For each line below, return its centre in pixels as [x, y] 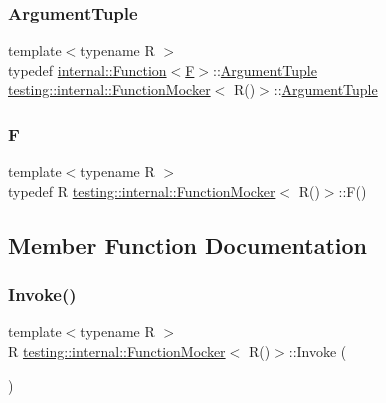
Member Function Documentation [188, 244]
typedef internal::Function [87, 69]
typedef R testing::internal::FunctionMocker [142, 190]
